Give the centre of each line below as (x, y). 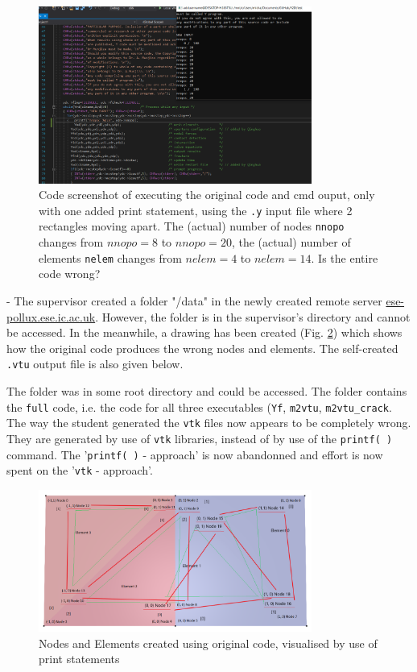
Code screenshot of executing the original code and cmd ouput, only (207, 195)
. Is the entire (345, 257)
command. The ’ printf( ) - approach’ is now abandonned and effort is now (195, 454)
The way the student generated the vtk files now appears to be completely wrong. (209, 423)
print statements (79, 659)
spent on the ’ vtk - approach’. (80, 470)
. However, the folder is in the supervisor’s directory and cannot (253, 316)
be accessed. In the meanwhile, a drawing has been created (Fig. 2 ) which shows (204, 332)
